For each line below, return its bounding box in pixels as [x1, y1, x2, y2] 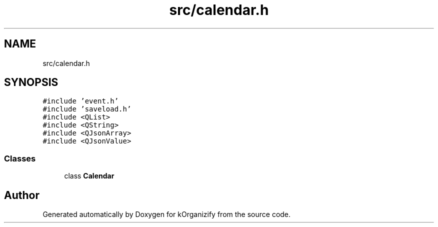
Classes [4, 153, 36, 163]
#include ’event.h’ [42, 97, 119, 105]
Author [4, 188, 39, 201]
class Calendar [64, 171, 114, 180]
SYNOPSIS [4, 76, 58, 89]
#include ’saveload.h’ [42, 105, 131, 113]
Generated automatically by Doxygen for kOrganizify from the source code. [42, 210, 291, 219]
